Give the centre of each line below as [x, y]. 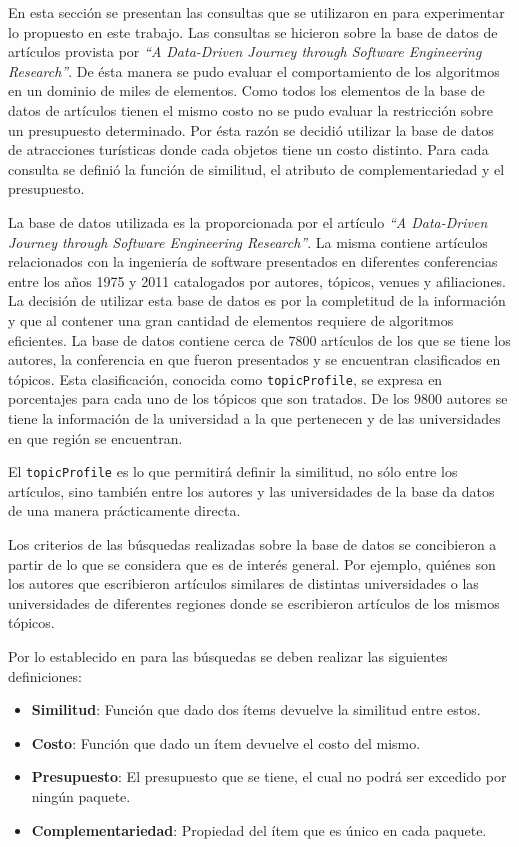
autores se [477, 398]
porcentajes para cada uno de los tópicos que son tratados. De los [209, 398]
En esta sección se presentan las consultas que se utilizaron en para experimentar [256, 12]
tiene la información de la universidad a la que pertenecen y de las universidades [254, 417]
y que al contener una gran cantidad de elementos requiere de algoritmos [231, 319]
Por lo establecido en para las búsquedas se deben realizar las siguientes [228, 655]
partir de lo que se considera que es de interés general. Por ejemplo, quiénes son [252, 563]
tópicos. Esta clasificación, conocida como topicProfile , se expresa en [225, 378]
